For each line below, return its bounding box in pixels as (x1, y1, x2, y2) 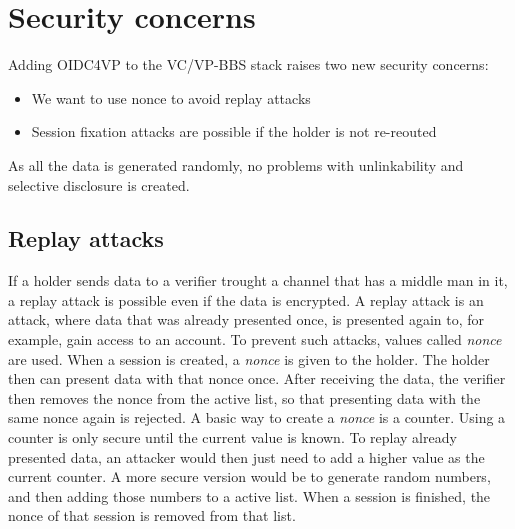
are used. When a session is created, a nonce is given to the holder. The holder (8, 348, 490, 369)
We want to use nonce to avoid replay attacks (31, 87, 311, 108)
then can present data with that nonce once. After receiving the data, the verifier (8, 368, 506, 389)
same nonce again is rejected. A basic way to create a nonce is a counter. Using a (8, 407, 506, 428)
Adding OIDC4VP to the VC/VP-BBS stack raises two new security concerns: (8, 54, 489, 75)
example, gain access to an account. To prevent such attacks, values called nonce (8, 329, 502, 350)
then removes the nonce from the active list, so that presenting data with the (8, 387, 481, 408)
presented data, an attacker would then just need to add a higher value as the (8, 446, 485, 467)
